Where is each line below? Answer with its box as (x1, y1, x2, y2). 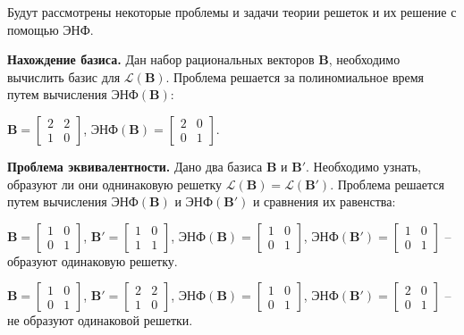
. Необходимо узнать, (306, 156, 421, 175)
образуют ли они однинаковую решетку (7, 174, 223, 193)
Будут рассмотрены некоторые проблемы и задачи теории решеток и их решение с (7, 3, 457, 21)
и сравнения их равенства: (252, 192, 396, 211)
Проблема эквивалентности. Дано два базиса (7, 156, 263, 175)
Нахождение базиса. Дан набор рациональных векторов (7, 50, 315, 69)
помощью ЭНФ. (7, 20, 94, 38)
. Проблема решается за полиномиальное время (165, 67, 425, 86)
